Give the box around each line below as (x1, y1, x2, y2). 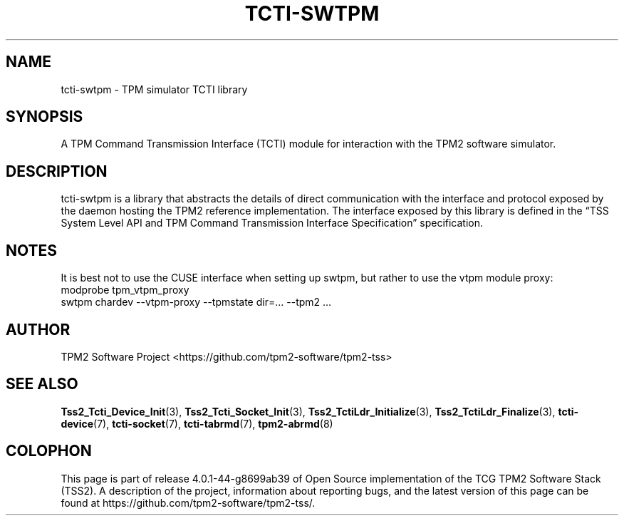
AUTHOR (6, 320, 71, 339)
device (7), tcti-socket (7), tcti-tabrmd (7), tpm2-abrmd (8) (61, 417, 333, 430)
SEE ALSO (6, 375, 78, 393)
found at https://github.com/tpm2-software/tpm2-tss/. (61, 496, 316, 509)
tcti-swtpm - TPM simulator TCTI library (61, 83, 248, 96)
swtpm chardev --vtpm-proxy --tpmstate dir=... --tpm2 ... (61, 296, 332, 309)
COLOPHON (6, 442, 92, 460)
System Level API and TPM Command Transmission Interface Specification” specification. (61, 217, 484, 229)
